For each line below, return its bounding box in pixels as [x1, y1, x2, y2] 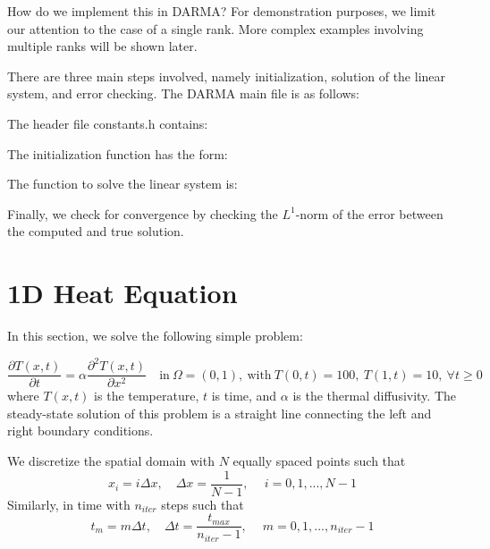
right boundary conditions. [7, 421, 154, 440]
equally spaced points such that [232, 452, 406, 469]
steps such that [161, 494, 244, 513]
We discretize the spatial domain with [7, 452, 215, 469]
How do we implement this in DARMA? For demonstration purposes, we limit [7, 2, 436, 20]
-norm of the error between [295, 204, 444, 223]
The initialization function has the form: [7, 144, 228, 163]
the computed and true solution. [7, 222, 184, 241]
